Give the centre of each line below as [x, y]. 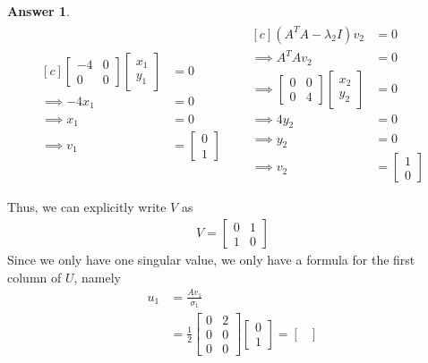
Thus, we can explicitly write [87, 207]
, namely [98, 277]
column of [34, 277]
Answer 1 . [39, 11]
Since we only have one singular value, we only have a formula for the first [211, 260]
